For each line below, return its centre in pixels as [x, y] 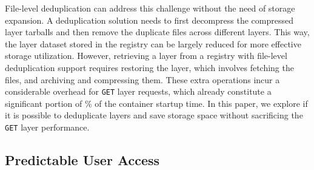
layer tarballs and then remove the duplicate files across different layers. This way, [157, 32]
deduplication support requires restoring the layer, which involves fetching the [149, 67]
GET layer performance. [47, 127]
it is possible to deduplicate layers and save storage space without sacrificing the [154, 115]
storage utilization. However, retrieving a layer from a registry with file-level [146, 56]
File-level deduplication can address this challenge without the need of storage [150, 8]
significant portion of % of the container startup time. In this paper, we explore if [156, 103]
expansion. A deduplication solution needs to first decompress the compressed [149, 20]
